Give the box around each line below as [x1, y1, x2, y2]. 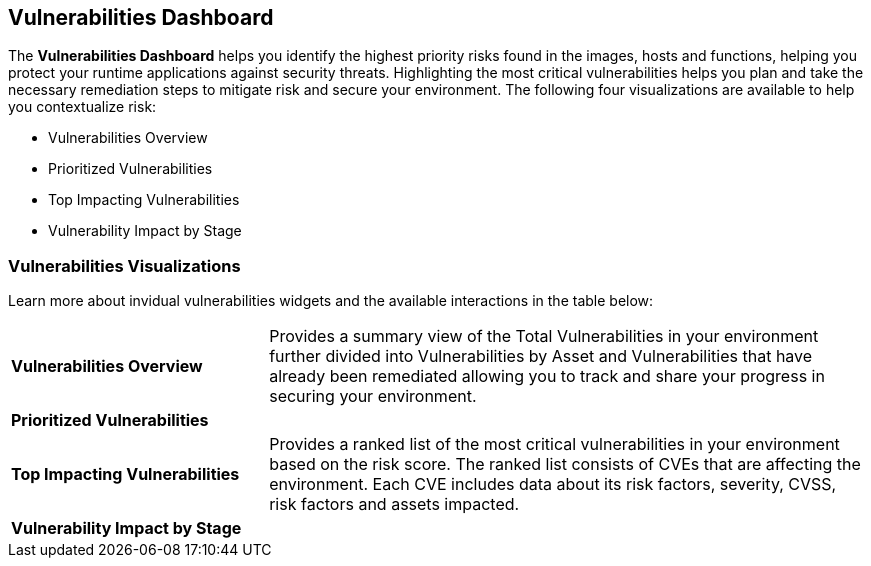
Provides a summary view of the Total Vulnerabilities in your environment [269, 326, 819, 347]
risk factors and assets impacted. [269, 494, 520, 515]
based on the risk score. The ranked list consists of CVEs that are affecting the [269, 454, 861, 475]
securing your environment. [269, 386, 477, 407]
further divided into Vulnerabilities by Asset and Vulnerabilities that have [269, 346, 813, 367]
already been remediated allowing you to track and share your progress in [269, 366, 825, 387]
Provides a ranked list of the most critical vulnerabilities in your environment [269, 434, 840, 455]
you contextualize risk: [8, 98, 157, 116]
